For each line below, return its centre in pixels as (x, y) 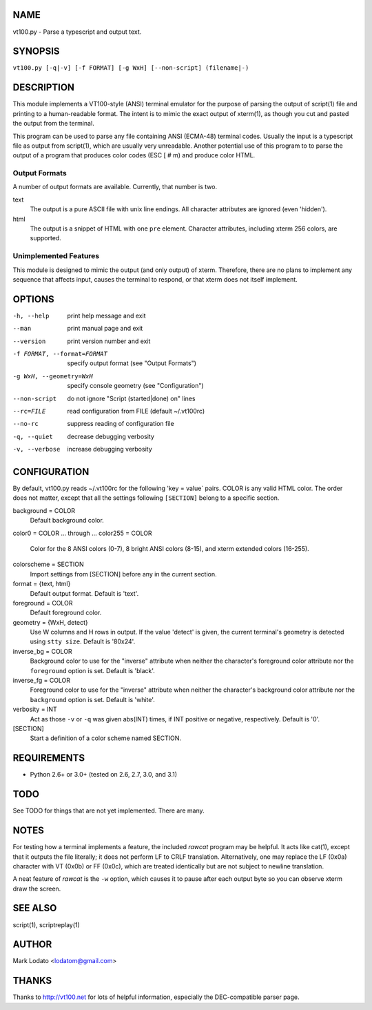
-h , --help (31, 315)
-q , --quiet (33, 436)
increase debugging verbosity (110, 449)
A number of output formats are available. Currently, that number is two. (115, 187)
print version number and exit (109, 341)
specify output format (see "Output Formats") (132, 363)
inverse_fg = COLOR (42, 681)
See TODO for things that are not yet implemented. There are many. (108, 810)
